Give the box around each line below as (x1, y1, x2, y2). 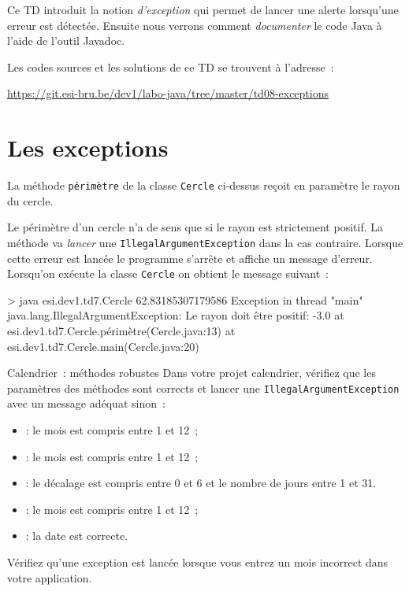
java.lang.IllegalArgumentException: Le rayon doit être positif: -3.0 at (7, 307, 344, 323)
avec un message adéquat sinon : (7, 395, 165, 412)
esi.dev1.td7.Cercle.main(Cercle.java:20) (7, 338, 199, 354)
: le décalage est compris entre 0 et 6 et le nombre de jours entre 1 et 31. (25, 475, 377, 491)
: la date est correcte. (25, 527, 128, 544)
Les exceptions (7, 131, 169, 164)
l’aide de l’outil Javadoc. (7, 32, 125, 49)
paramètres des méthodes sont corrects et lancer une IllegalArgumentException (7, 379, 400, 396)
